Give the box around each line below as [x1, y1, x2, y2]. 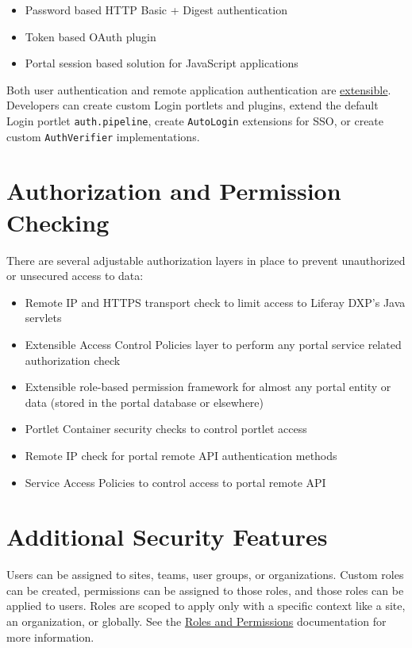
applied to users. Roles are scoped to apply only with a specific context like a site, [6, 597, 406, 614]
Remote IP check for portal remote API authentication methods [25, 447, 337, 463]
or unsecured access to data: [6, 267, 144, 284]
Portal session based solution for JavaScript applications [25, 55, 298, 71]
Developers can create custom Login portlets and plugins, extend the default [6, 97, 379, 113]
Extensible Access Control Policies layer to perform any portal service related [25, 336, 402, 352]
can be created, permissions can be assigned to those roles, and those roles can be [6, 581, 404, 598]
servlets [25, 309, 62, 326]
